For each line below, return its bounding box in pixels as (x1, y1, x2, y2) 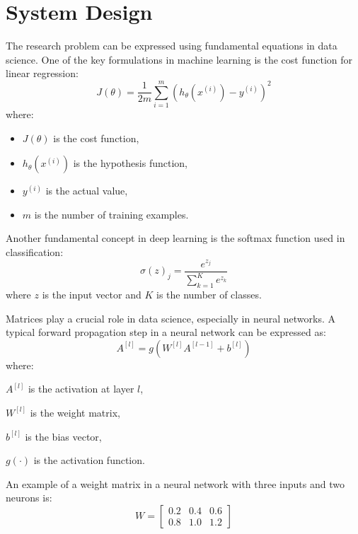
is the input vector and (42, 286, 142, 301)
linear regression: (6, 66, 79, 81)
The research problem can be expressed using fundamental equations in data (6, 38, 337, 53)
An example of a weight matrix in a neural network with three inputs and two (6, 476, 345, 491)
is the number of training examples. (34, 207, 189, 221)
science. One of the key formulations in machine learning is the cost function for (6, 52, 353, 66)
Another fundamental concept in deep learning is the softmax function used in (6, 231, 345, 245)
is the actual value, (45, 183, 128, 198)
